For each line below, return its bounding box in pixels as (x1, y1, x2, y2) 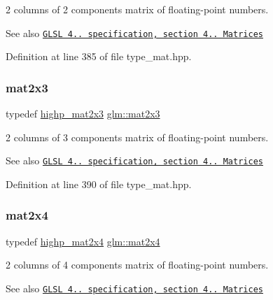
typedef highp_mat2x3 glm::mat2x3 (6, 106, 160, 121)
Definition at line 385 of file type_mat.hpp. (6, 49, 192, 64)
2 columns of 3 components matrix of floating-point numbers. (6, 129, 269, 144)
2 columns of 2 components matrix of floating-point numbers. (6, 2, 269, 16)
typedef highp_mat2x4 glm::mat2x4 (6, 234, 160, 248)
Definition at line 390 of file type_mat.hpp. (6, 176, 192, 191)
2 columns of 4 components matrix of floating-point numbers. (6, 257, 269, 272)
